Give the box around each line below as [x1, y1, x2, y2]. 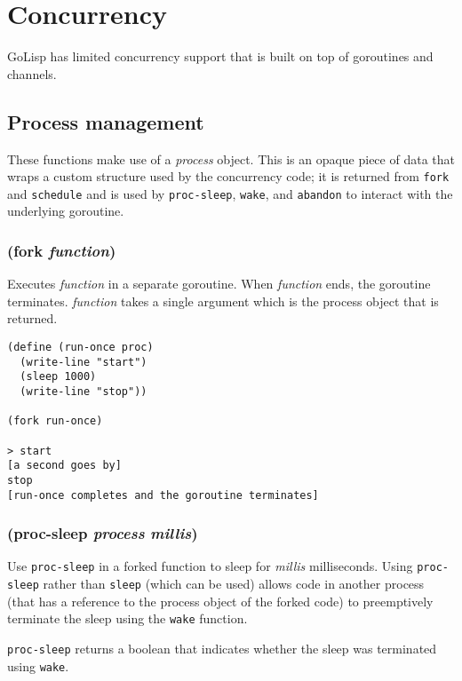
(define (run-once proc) [7, 341, 154, 354]
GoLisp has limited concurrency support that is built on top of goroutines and [7, 47, 434, 66]
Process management [7, 107, 204, 135]
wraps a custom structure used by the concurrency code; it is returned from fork [7, 167, 450, 186]
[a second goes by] [7, 459, 122, 472]
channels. [7, 64, 57, 83]
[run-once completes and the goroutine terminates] [7, 488, 319, 502]
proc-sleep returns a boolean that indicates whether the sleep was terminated [7, 639, 437, 658]
